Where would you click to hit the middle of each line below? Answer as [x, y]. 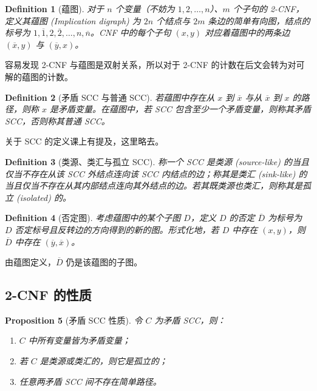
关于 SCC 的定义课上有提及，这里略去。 [84, 141]
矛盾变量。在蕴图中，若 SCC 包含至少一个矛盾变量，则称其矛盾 [185, 109]
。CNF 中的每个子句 [131, 32]
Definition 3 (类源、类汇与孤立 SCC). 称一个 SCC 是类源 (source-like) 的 [148, 161]
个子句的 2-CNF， [268, 8]
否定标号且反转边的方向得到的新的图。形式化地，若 [117, 229]
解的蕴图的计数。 [39, 76]
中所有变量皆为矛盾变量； [79, 340]
